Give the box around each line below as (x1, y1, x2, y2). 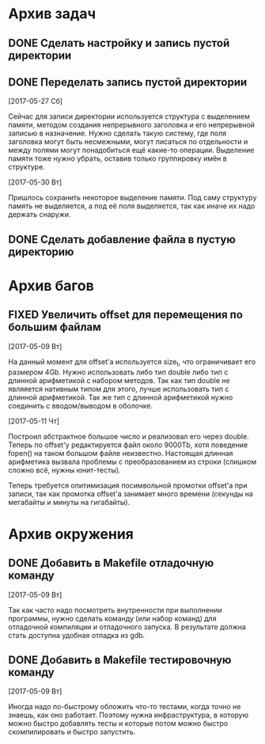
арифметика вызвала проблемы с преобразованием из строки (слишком (8, 457, 257, 466)
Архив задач (8, 5, 97, 23)
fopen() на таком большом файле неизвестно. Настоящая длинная (8, 448, 233, 457)
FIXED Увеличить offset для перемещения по (8, 308, 244, 321)
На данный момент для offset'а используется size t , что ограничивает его (8, 357, 256, 368)
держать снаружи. (8, 210, 71, 219)
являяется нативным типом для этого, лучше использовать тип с (8, 384, 229, 393)
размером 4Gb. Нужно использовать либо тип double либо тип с (8, 367, 229, 377)
